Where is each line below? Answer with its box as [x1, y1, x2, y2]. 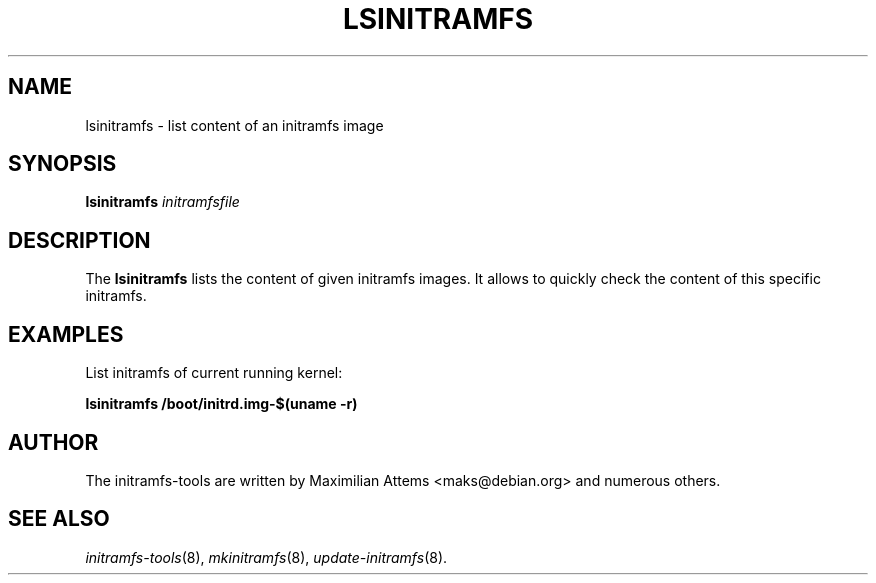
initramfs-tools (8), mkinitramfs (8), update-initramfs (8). [85, 548, 448, 566]
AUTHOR [8, 429, 99, 455]
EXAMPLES [8, 321, 124, 347]
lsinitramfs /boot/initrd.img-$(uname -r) [85, 395, 358, 413]
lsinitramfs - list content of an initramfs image [85, 116, 384, 134]
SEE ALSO [8, 506, 110, 532]
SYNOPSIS [8, 151, 117, 177]
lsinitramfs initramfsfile [85, 193, 240, 211]
